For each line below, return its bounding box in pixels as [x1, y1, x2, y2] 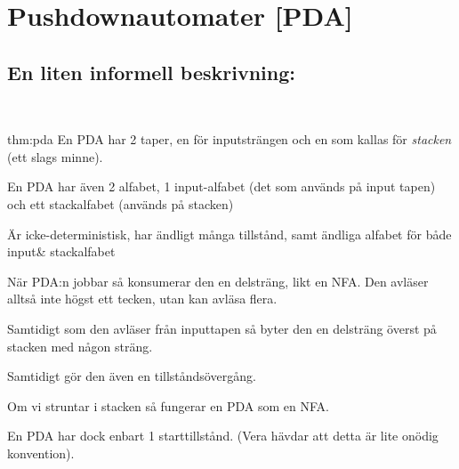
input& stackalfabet [7, 242, 116, 261]
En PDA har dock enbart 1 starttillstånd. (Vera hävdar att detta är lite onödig [7, 426, 439, 445]
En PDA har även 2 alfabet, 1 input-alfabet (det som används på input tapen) [7, 177, 436, 196]
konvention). [7, 443, 75, 462]
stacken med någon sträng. [7, 336, 153, 355]
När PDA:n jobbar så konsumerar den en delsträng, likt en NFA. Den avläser [7, 271, 429, 290]
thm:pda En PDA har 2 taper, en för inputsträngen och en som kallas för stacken [7, 130, 452, 149]
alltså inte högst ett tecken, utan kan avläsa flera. [7, 289, 278, 308]
